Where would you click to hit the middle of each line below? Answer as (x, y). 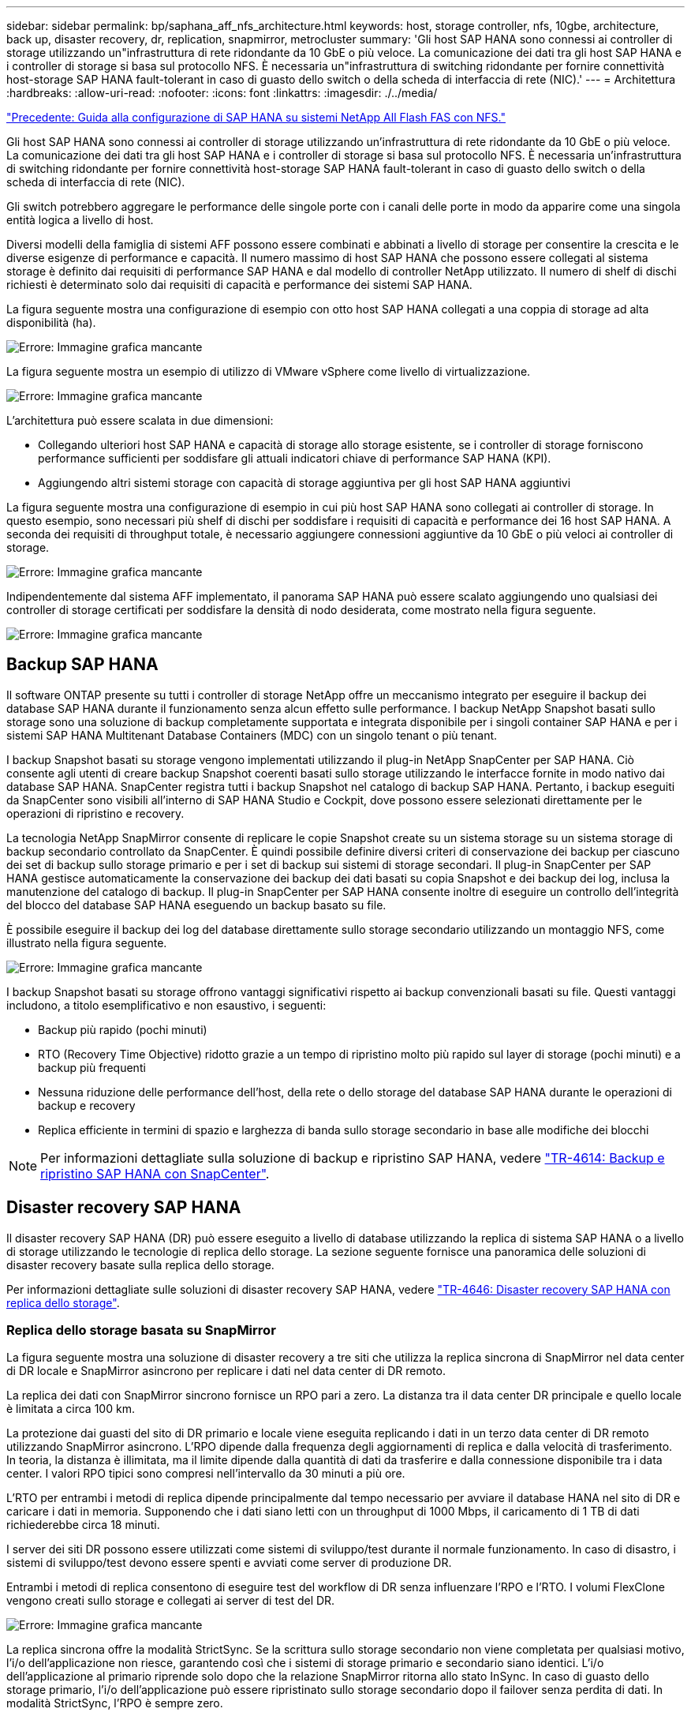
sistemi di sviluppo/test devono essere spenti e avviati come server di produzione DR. (229, 1563)
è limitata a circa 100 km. (71, 1409)
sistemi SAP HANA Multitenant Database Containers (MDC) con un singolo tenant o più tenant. (252, 735)
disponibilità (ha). (51, 322)
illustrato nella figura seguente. (87, 942)
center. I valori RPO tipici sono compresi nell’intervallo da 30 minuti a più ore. (206, 1474)
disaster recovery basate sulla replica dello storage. (140, 1265)
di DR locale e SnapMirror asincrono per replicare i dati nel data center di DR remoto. (226, 1371)
